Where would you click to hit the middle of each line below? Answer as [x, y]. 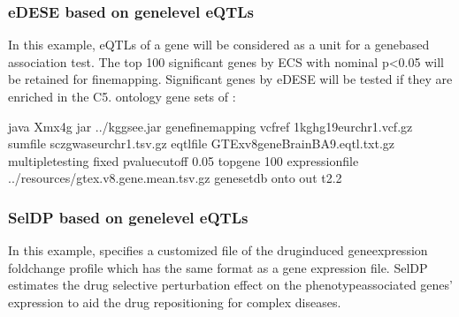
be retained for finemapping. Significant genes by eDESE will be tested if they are [230, 79]
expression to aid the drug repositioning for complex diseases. [175, 302]
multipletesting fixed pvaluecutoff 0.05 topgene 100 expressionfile [184, 160]
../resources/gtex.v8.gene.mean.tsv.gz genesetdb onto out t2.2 [175, 178]
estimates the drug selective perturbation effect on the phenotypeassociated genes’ [230, 285]
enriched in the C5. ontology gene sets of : [122, 96]
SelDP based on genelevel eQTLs [128, 217]
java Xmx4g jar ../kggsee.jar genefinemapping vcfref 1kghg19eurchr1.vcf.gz [210, 126]
